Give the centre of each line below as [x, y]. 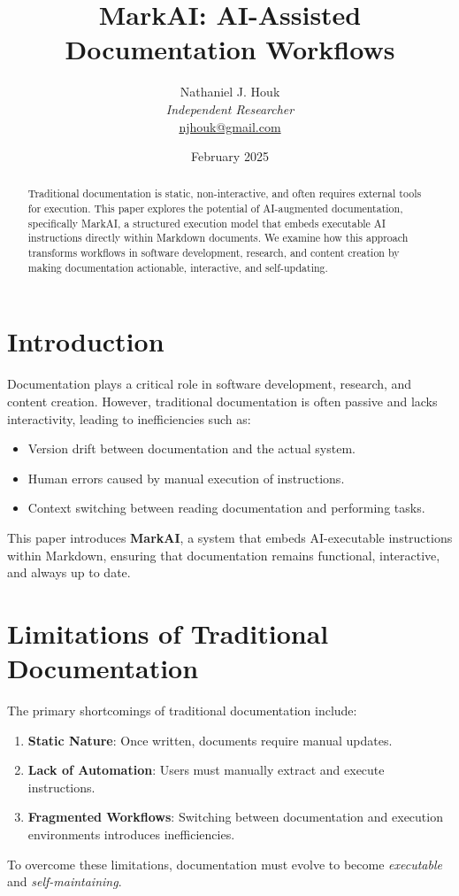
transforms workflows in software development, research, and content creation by [214, 253]
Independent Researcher [230, 108]
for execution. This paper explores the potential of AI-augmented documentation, [215, 209]
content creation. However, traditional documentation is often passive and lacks [222, 401]
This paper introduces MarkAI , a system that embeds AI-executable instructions [230, 537]
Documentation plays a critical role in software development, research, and [210, 384]
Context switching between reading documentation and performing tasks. [226, 508]
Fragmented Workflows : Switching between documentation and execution [235, 817]
